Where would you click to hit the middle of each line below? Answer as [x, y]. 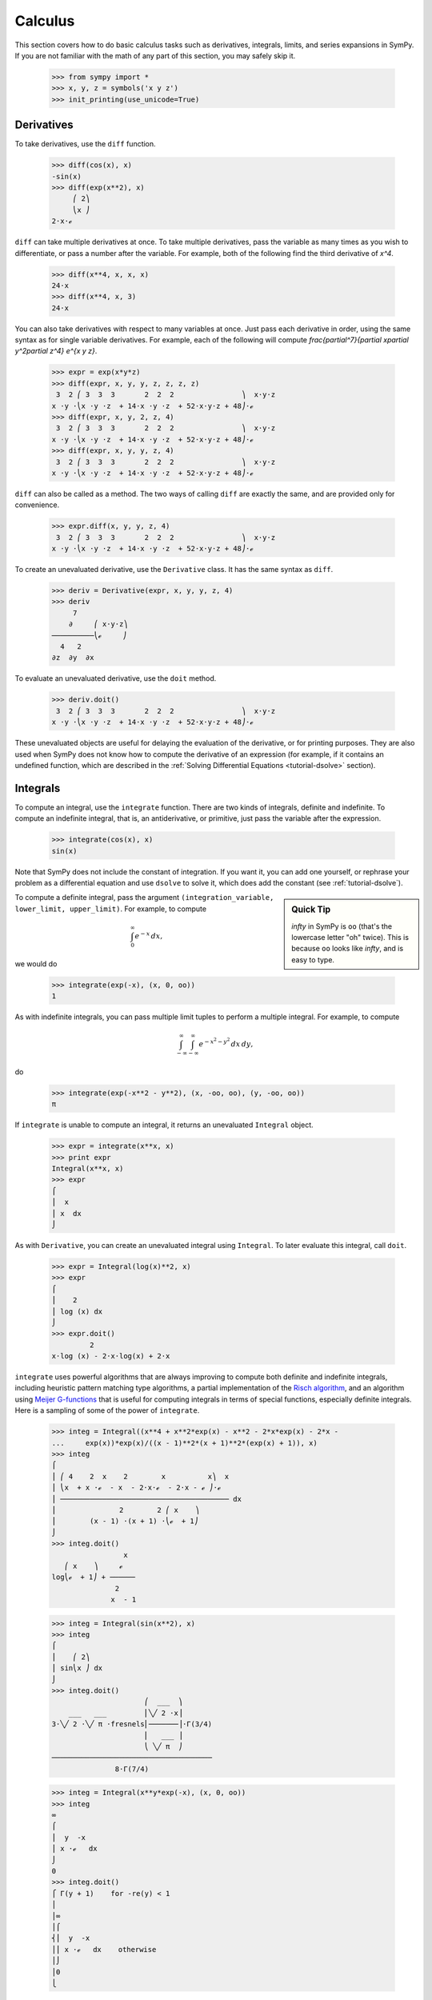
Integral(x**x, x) [88, 1169]
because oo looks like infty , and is [348, 949]
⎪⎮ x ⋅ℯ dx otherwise [104, 1949]
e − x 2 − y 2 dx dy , [226, 1043]
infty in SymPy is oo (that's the [342, 926]
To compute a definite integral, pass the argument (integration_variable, [144, 898]
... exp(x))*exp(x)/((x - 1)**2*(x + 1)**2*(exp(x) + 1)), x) [184, 1443]
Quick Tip [311, 910]
